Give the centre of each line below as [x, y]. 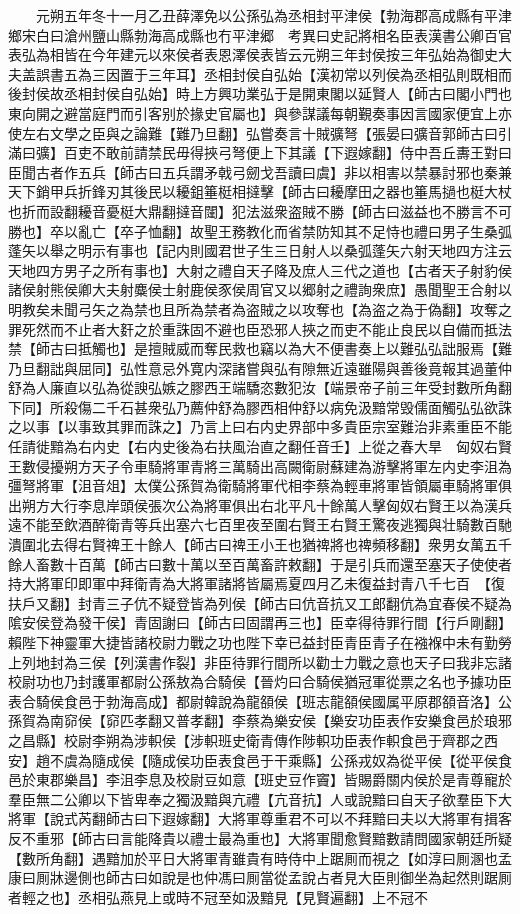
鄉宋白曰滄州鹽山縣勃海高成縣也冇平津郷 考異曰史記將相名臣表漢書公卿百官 [260, 34]
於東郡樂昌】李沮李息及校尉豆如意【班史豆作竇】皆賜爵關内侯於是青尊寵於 [266, 779]
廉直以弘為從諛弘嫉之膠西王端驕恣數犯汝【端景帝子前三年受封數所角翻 [280, 387]
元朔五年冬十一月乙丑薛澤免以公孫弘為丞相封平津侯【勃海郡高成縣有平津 [273, 15]
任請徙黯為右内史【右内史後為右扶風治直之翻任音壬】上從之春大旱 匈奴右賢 [260, 446]
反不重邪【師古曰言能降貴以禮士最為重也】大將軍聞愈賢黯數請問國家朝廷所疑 [260, 837]
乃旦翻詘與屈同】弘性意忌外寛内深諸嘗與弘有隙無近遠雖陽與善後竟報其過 [246, 367]
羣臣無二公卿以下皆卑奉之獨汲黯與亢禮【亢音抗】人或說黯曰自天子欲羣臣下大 [260, 798]
